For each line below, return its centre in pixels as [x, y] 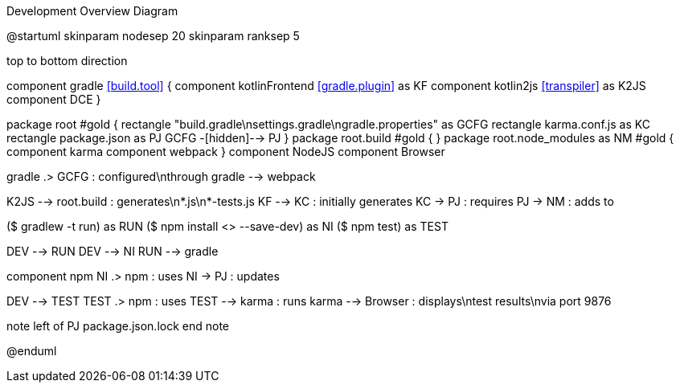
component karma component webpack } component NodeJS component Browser [226, 152]
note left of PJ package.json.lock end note [118, 326]
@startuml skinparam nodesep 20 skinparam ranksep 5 [153, 36]
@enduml [32, 351]
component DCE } [54, 99]
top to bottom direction [67, 61]
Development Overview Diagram [92, 11]
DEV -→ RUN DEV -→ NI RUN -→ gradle [113, 251]
